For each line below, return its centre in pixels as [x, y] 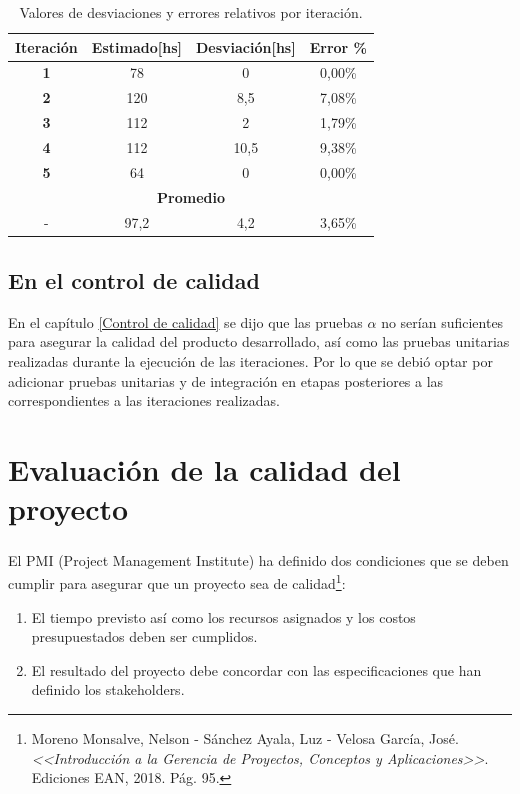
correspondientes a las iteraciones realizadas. [144, 400]
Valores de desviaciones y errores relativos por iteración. [191, 12]
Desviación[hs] [245, 46]
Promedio [191, 196]
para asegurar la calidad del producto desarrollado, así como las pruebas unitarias [259, 341]
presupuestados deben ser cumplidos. [144, 636]
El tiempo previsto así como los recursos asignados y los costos [223, 616]
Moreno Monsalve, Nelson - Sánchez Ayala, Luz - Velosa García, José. [245, 737]
